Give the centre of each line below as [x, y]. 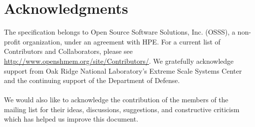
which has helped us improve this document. [71, 119]
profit [12, 41]
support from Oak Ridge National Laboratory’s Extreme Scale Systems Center [123, 70]
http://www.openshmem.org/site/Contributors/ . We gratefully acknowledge [119, 61]
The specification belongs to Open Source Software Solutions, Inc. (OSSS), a [120, 32]
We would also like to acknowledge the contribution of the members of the [116, 100]
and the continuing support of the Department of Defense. [92, 80]
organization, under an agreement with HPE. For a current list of [122, 41]
